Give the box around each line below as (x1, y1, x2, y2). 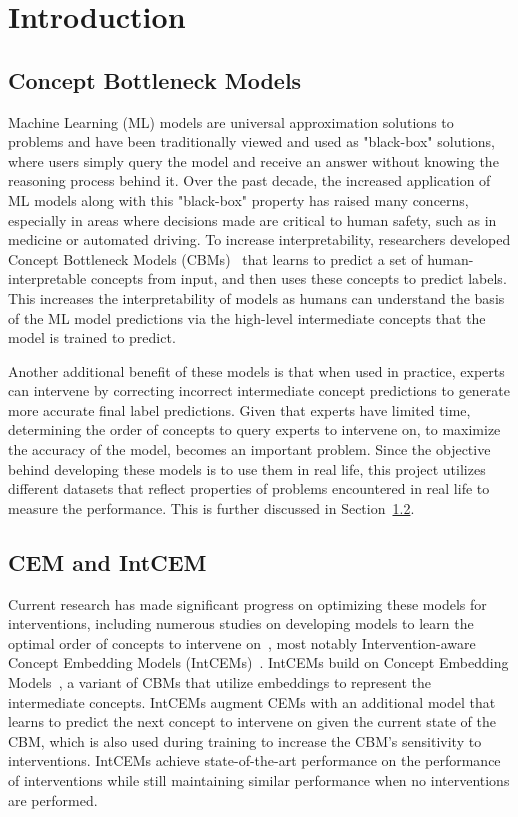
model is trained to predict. (8, 327, 176, 348)
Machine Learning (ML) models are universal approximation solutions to (8, 111, 454, 132)
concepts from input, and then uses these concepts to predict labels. (90, 268, 507, 289)
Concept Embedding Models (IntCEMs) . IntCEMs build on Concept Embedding (8, 652, 509, 673)
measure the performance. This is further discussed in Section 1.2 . (8, 497, 415, 518)
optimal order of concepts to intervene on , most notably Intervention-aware (8, 632, 476, 653)
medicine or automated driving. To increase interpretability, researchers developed (8, 229, 511, 250)
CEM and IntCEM (8, 546, 207, 577)
